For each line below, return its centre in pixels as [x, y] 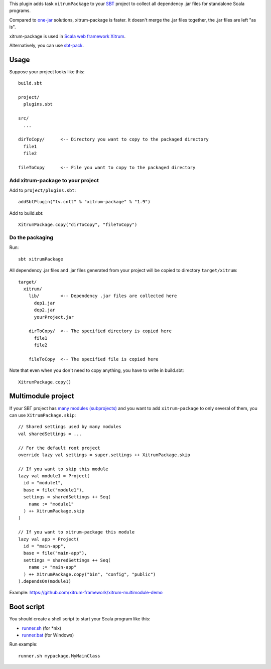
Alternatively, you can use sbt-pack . [47, 45]
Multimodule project [42, 396]
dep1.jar [45, 303]
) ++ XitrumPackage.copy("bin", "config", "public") [90, 574]
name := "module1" [51, 504]
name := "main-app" [52, 567]
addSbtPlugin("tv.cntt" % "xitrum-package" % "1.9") [84, 202]
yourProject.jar [54, 317]
